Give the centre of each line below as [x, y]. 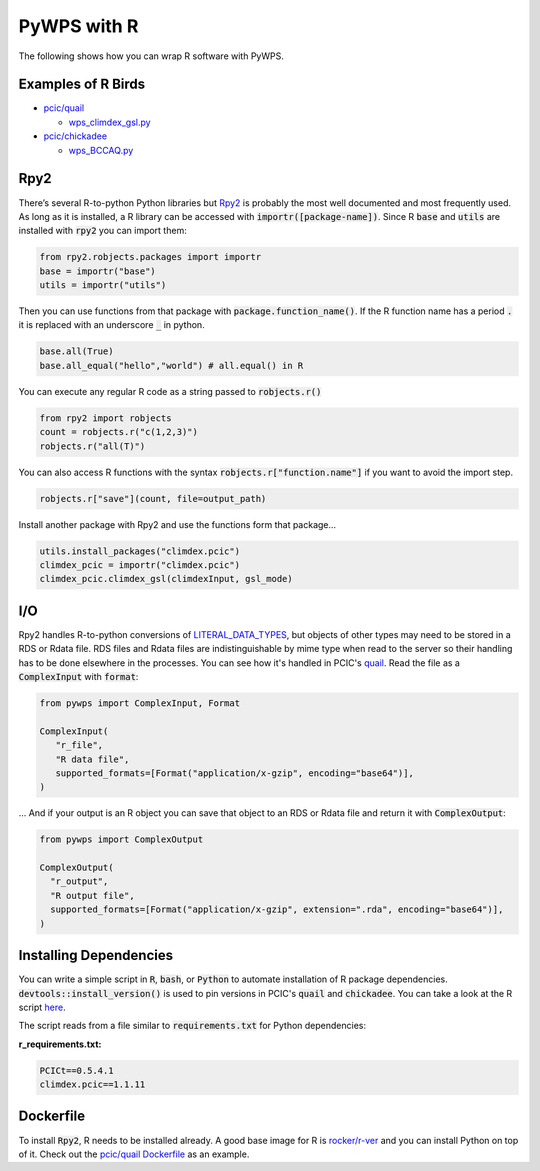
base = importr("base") [98, 271]
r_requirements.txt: [60, 1044]
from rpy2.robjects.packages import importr [150, 257]
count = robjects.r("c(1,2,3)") [119, 432]
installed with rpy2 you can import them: [102, 231]
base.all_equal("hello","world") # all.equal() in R [171, 365]
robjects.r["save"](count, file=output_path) [153, 498]
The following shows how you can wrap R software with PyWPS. [151, 56]
